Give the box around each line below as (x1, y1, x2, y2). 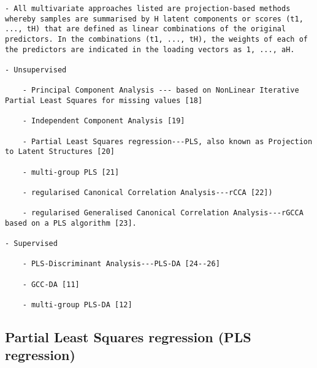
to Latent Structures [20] (5, 147, 115, 156)
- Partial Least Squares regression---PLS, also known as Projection (22, 137, 313, 146)
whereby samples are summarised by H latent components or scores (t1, (5, 14, 304, 23)
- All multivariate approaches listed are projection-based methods (5, 4, 291, 13)
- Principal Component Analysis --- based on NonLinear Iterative (22, 86, 299, 95)
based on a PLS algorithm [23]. (5, 218, 137, 228)
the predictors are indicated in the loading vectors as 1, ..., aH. (5, 45, 295, 54)
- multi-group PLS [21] (22, 167, 120, 177)
